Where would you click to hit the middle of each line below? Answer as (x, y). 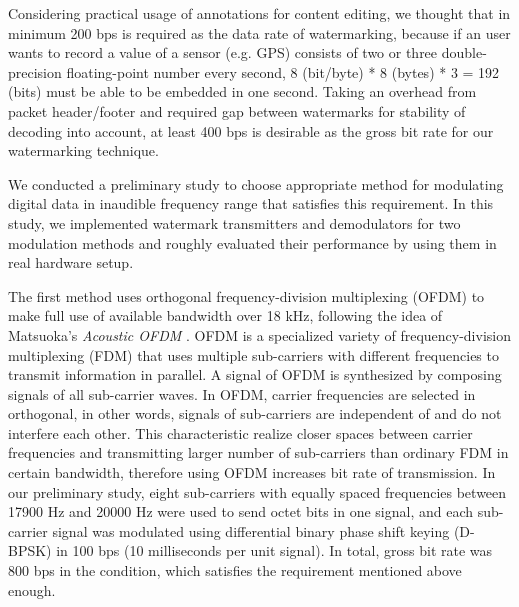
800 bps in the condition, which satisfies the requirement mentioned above (235, 570)
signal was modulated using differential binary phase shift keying (251, 530)
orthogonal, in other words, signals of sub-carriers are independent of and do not (255, 413)
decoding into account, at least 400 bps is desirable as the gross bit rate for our (251, 130)
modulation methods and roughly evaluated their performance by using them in (252, 242)
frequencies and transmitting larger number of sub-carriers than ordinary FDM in (258, 452)
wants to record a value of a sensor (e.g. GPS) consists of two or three (223, 52)
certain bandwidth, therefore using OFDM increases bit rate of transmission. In (252, 472)
